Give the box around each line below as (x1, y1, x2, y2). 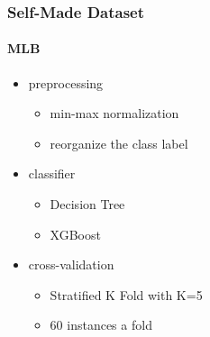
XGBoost (50, 224, 101, 243)
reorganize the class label (50, 133, 188, 152)
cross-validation (28, 255, 114, 274)
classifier (28, 164, 76, 183)
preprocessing (28, 73, 104, 92)
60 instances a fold (50, 315, 152, 334)
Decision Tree (50, 195, 125, 214)
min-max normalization (50, 104, 179, 123)
